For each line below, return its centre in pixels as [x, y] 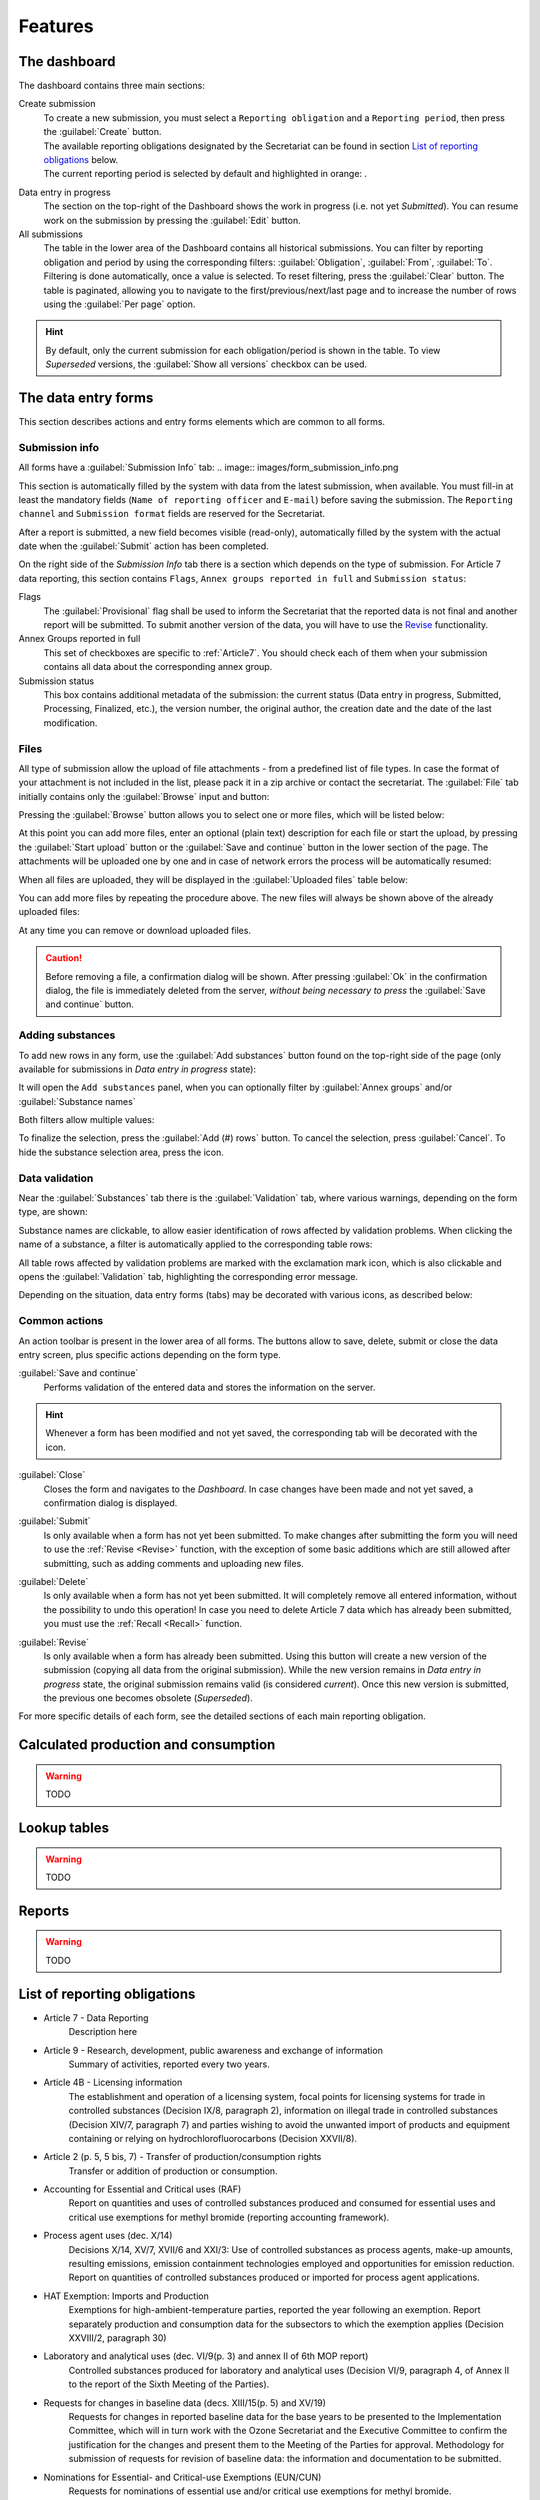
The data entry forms [86, 397]
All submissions [51, 234]
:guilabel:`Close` [52, 1475]
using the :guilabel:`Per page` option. [119, 304]
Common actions [61, 1321]
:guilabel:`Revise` [54, 1642]
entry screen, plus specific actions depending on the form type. [150, 1354]
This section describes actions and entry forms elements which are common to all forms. [201, 421]
